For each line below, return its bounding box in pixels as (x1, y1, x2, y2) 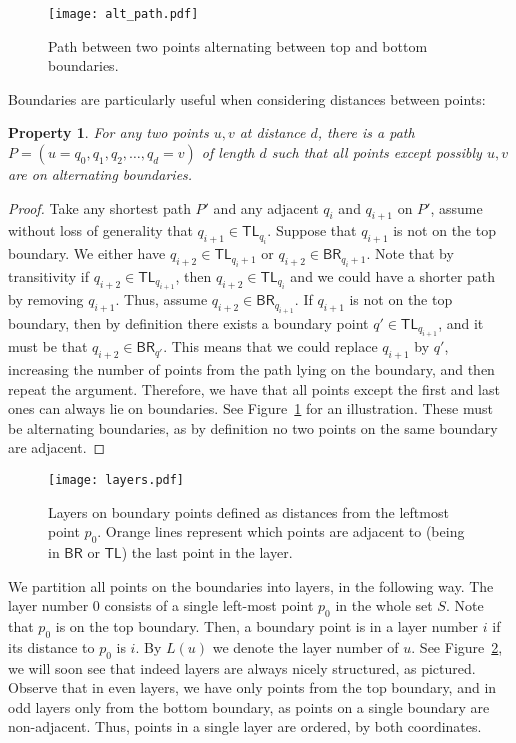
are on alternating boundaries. (8, 164, 193, 185)
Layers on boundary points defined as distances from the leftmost (48, 501, 449, 522)
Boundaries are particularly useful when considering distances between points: (8, 88, 486, 109)
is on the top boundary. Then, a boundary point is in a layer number (55, 616, 479, 637)
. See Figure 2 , (411, 636, 503, 657)
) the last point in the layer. (121, 542, 293, 563)
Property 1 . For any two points (8, 122, 209, 143)
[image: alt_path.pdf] (48, 7, 199, 21)
